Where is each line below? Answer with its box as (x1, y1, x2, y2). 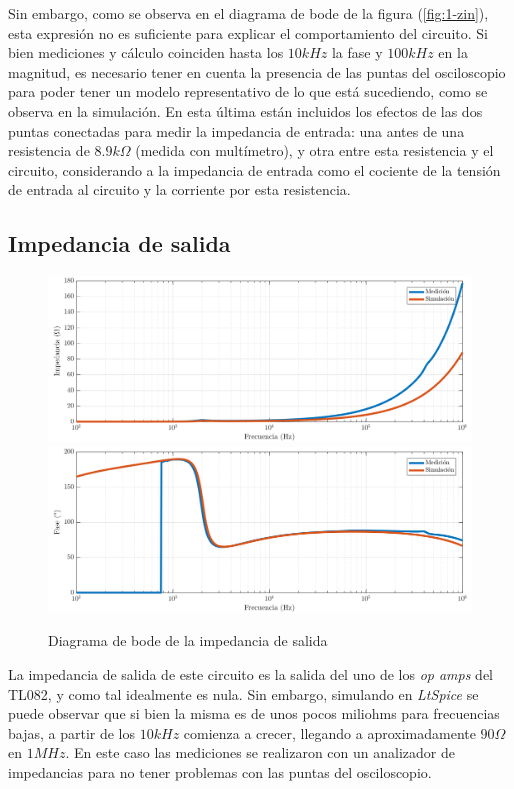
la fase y (331, 42, 383, 63)
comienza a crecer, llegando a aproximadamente (183, 722, 476, 743)
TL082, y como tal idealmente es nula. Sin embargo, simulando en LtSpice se (8, 683, 479, 704)
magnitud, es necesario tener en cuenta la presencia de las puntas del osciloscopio (8, 61, 506, 82)
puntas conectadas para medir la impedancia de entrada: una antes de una (8, 120, 465, 141)
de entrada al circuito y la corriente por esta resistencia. (8, 179, 351, 200)
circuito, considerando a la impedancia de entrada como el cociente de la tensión (8, 159, 501, 180)
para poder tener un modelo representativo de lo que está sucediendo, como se (8, 81, 488, 102)
